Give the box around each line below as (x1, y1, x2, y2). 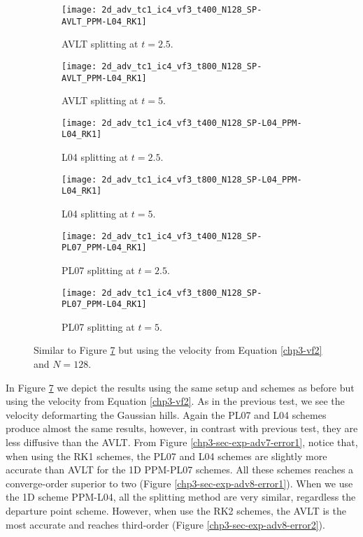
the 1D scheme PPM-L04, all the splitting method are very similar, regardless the (6, 489, 356, 504)
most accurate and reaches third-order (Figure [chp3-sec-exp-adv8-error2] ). (6, 517, 325, 531)
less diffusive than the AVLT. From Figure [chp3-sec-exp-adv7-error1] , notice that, (6, 435, 358, 449)
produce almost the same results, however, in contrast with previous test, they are (6, 421, 358, 436)
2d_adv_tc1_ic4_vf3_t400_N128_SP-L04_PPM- (101, 117, 302, 128)
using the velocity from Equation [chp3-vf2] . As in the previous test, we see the (6, 394, 345, 408)
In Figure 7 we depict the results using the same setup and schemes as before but (6, 380, 355, 394)
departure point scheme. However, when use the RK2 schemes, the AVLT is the (6, 503, 346, 517)
